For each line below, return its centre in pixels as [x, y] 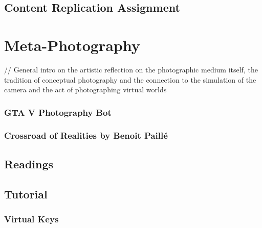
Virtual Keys [31, 219]
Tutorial [26, 194]
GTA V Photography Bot [58, 112]
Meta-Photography [72, 45]
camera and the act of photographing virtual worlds [85, 90]
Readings [29, 163]
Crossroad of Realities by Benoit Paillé [86, 135]
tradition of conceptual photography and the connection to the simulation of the [130, 79]
